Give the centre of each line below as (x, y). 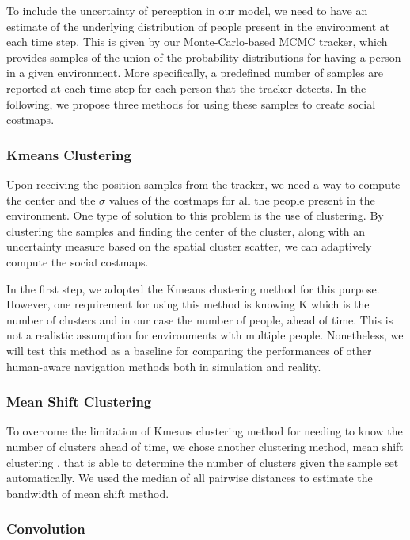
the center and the (51, 199)
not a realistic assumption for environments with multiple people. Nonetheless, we (205, 335)
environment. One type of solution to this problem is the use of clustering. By (195, 215)
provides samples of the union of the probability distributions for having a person (204, 57)
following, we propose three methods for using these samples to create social (191, 103)
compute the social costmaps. (78, 261)
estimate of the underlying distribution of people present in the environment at (198, 26)
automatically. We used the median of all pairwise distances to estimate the (190, 478)
